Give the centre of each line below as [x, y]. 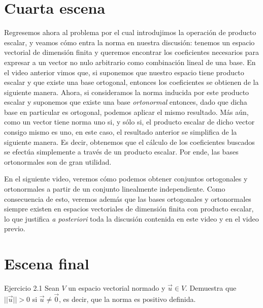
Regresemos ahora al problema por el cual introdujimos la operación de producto [130, 32]
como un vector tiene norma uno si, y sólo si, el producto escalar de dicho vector [129, 122]
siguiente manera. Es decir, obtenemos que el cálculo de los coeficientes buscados [129, 142]
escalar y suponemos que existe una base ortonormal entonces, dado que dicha [126, 102]
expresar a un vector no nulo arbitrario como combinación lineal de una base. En [130, 62]
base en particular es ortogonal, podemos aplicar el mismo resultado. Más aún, [126, 112]
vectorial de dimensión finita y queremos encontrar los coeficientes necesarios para [131, 52]
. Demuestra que [211, 288]
